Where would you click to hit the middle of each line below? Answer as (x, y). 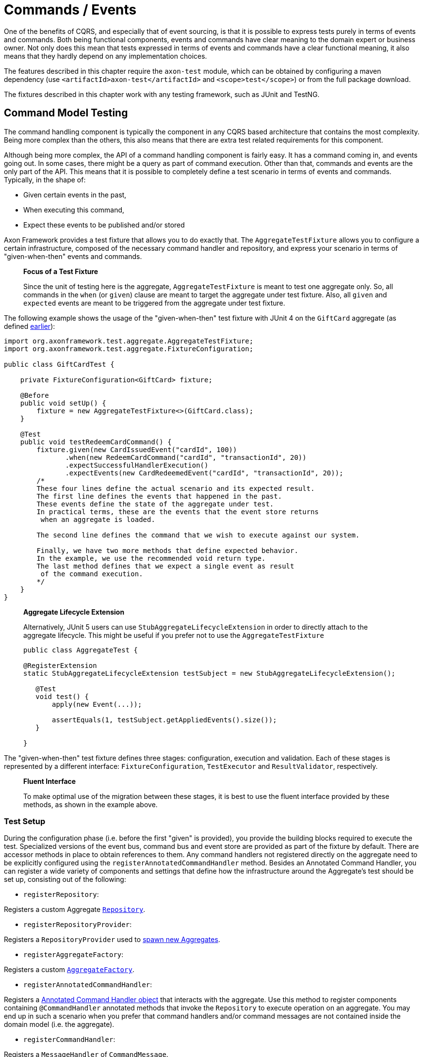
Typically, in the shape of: (45, 179)
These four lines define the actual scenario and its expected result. (176, 488)
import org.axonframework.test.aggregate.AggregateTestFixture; (129, 341)
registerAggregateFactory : (73, 955)
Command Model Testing (66, 113)
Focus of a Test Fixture (61, 271)
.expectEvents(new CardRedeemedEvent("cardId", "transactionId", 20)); (204, 473)
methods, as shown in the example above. (90, 804)
